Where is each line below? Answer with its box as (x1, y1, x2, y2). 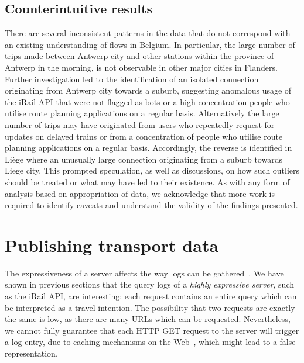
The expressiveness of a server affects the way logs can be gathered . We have (5, 267, 284, 279)
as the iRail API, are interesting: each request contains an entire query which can (5, 290, 297, 302)
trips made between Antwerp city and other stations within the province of (5, 50, 274, 62)
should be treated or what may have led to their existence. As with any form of (5, 175, 290, 188)
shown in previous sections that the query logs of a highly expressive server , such (5, 278, 294, 291)
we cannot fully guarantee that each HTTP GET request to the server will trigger (5, 324, 299, 336)
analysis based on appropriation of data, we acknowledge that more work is (5, 187, 275, 199)
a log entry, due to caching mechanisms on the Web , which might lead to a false (5, 336, 296, 348)
